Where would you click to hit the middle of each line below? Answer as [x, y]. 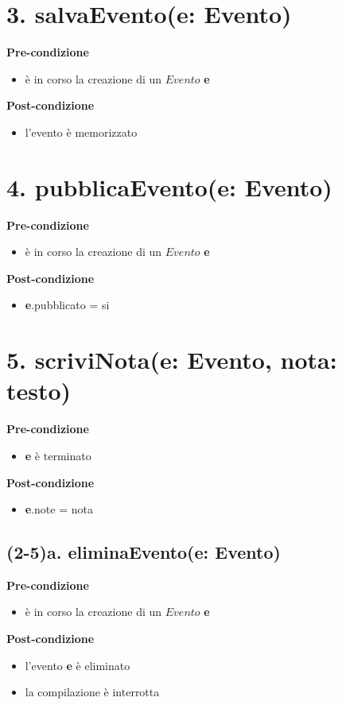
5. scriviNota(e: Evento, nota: [172, 360]
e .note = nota [59, 509]
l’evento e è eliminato [78, 665]
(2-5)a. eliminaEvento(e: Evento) [144, 552]
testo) [39, 391]
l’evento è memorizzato [81, 132]
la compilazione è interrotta [92, 692]
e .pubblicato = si [67, 305]
